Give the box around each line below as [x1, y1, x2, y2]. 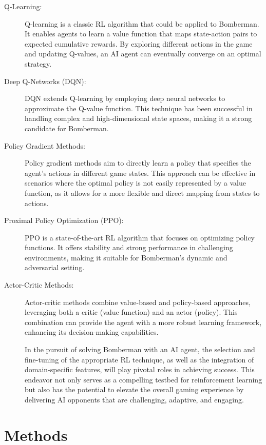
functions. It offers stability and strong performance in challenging [25, 242, 233, 253]
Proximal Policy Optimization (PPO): [4, 215, 124, 226]
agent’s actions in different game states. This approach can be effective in [25, 167, 256, 178]
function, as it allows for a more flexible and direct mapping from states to [25, 187, 260, 198]
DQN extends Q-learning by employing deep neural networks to [25, 93, 225, 104]
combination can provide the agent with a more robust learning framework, [25, 316, 262, 327]
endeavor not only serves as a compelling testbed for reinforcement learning [25, 374, 262, 385]
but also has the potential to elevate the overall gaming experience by [25, 384, 244, 395]
